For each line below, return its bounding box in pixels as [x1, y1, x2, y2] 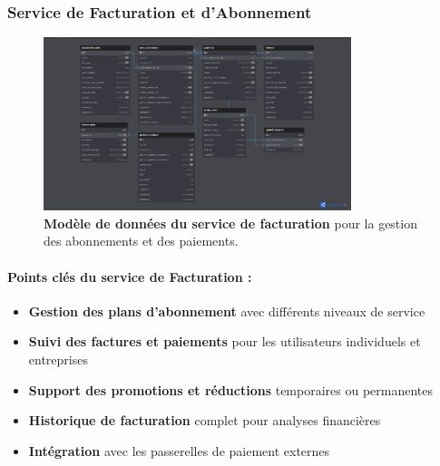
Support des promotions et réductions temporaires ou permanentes [28, 380, 434, 399]
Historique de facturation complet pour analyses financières [28, 411, 381, 430]
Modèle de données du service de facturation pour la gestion [44, 213, 417, 232]
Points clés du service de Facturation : [7, 267, 252, 286]
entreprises [28, 349, 88, 368]
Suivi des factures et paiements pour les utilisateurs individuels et [28, 332, 421, 351]
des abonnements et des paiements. [44, 231, 239, 250]
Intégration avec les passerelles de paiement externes [28, 441, 330, 460]
